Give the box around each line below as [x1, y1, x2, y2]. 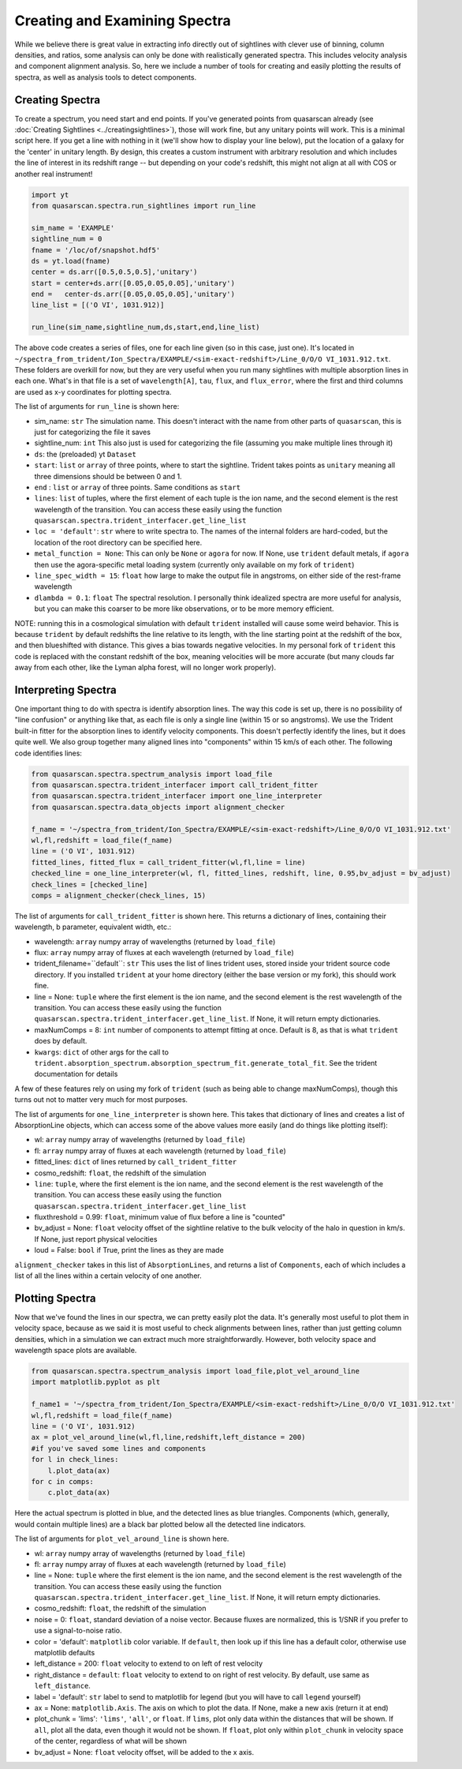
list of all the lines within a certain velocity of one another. [14, 1271, 202, 1280]
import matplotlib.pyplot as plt [31, 1377, 161, 1387]
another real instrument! [14, 169, 93, 178]
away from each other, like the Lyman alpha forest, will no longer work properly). [14, 663, 276, 673]
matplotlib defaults [34, 1648, 95, 1658]
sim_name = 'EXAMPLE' [31, 223, 115, 232]
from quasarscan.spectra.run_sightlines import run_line [31, 201, 256, 210]
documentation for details [34, 1070, 118, 1079]
